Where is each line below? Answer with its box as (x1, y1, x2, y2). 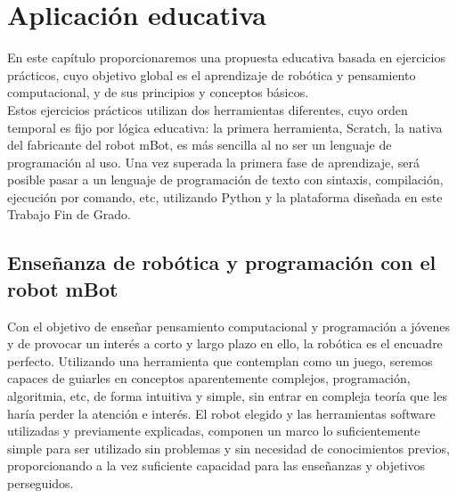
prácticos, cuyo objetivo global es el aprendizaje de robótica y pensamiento (7, 65, 416, 84)
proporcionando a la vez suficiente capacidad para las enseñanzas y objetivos (7, 456, 426, 475)
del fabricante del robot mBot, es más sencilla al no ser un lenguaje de (7, 135, 392, 154)
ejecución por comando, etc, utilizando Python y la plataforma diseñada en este (7, 187, 443, 206)
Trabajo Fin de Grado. (7, 205, 131, 224)
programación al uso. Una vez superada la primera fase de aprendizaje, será (7, 152, 420, 171)
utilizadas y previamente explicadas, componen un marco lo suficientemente (7, 421, 420, 440)
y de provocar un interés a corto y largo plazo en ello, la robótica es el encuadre (7, 334, 443, 353)
